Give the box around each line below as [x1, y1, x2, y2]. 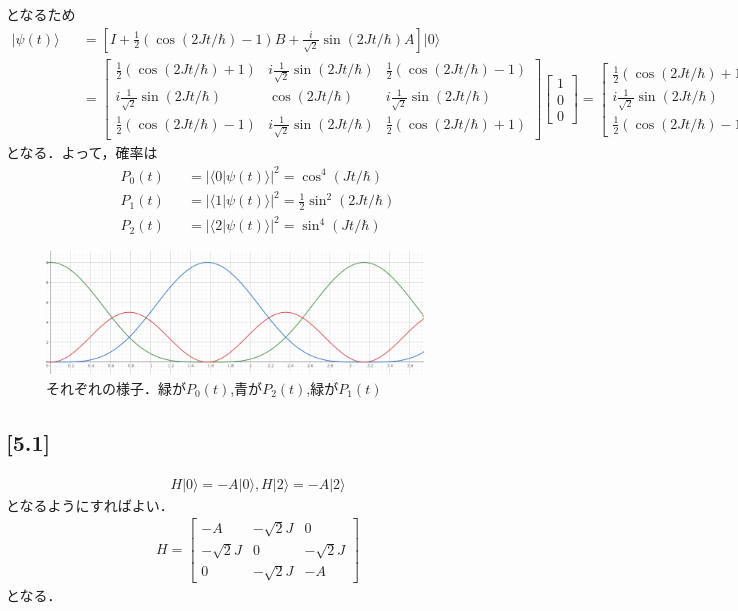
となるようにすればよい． [6, 494, 174, 515]
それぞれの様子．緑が [46, 377, 186, 398]
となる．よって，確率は [6, 142, 158, 163]
